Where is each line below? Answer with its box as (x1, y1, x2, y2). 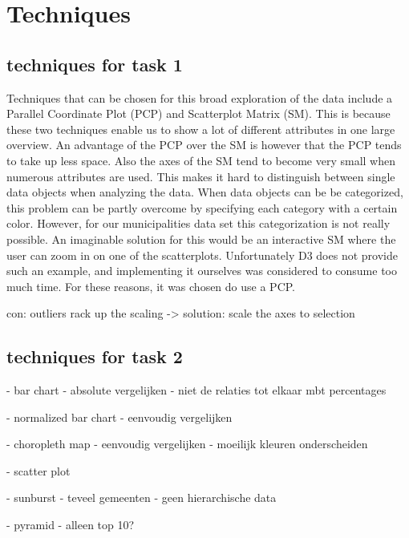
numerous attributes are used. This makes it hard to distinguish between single (6, 168, 395, 184)
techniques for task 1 (6, 51, 183, 76)
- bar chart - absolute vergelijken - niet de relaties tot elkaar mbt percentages (6, 382, 387, 398)
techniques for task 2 (6, 344, 183, 369)
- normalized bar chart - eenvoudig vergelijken (6, 408, 233, 425)
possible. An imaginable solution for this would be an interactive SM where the (6, 230, 396, 247)
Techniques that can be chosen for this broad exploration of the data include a (6, 89, 393, 106)
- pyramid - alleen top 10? (6, 516, 135, 533)
